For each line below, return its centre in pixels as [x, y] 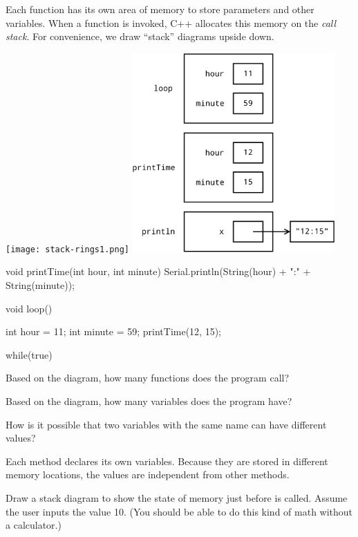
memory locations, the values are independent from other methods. [148, 474]
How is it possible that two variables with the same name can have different [166, 424]
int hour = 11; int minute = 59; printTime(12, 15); [113, 331]
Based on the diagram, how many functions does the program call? [148, 378]
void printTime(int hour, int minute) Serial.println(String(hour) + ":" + [158, 271]
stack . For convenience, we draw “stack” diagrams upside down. [140, 36]
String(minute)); [40, 285]
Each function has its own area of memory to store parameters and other [160, 9]
